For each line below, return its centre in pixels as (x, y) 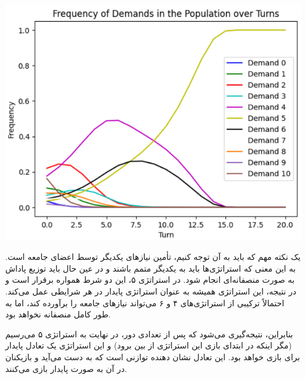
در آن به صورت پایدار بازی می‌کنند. (66, 368)
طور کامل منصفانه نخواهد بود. (58, 314)
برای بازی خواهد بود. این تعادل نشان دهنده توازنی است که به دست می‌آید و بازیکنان (153, 356)
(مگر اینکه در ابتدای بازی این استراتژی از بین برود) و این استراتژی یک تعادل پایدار (149, 345)
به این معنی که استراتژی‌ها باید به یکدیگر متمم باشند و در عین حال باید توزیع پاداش (151, 268)
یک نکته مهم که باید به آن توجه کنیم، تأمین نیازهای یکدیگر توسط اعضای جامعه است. (153, 257)
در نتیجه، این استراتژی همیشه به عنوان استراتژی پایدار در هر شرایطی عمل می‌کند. (151, 291)
